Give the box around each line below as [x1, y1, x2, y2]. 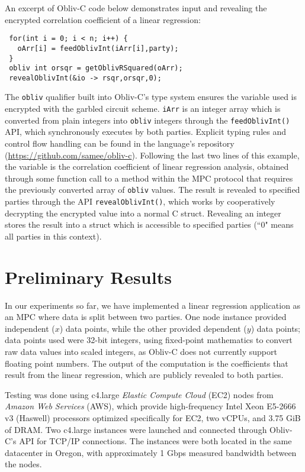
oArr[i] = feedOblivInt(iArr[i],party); [17, 44, 179, 53]
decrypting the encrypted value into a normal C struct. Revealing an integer [5, 206, 281, 219]
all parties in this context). [5, 229, 102, 242]
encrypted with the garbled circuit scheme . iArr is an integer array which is [5, 102, 281, 115]
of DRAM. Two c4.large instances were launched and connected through [5, 423, 267, 435]
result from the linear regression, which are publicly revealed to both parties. [5, 368, 284, 381]
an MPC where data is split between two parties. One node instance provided [5, 311, 287, 323]
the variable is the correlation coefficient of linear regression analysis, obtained [5, 160, 289, 173]
